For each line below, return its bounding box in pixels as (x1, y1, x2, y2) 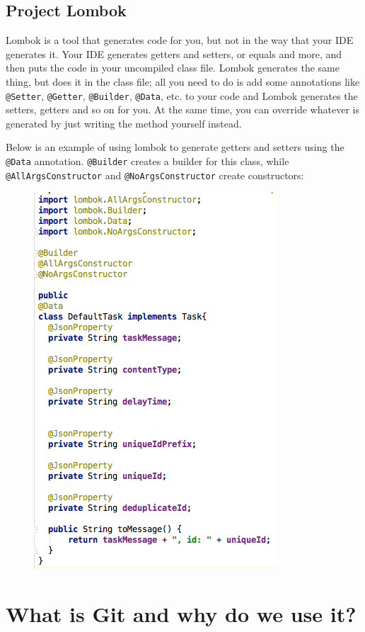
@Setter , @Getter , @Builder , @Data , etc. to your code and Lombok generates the (6, 88, 358, 103)
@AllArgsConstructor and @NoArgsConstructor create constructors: (6, 167, 304, 182)
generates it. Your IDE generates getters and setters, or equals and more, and (6, 46, 342, 61)
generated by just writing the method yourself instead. (6, 115, 242, 130)
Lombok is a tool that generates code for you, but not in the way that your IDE (6, 33, 354, 47)
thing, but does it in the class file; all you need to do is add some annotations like (6, 74, 360, 89)
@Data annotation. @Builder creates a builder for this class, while (6, 154, 289, 169)
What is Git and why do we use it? (6, 599, 357, 628)
